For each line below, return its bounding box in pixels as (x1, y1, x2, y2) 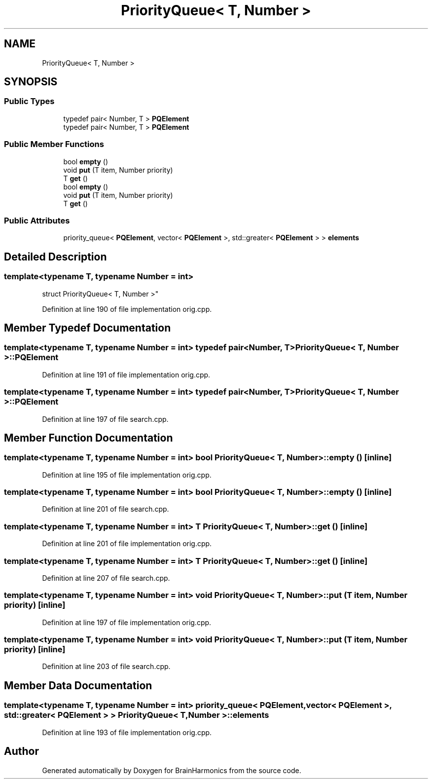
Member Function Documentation (4, 431, 173, 444)
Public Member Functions (4, 139, 104, 149)
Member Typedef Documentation (4, 321, 171, 334)
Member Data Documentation (4, 679, 152, 692)
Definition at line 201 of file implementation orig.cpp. (42, 539, 212, 548)
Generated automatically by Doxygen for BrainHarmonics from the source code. (42, 766, 301, 775)
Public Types (4, 96, 55, 107)
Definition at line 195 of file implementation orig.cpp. (42, 470, 212, 479)
